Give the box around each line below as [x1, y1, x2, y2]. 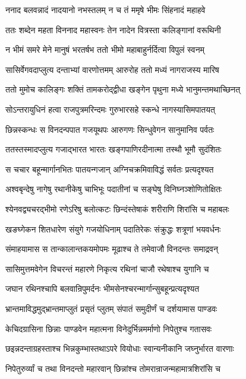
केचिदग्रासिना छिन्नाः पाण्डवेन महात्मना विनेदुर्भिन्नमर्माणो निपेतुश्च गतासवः [5, 322, 212, 335]
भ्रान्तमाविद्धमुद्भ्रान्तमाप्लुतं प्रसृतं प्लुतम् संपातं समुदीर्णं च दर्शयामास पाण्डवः [5, 302, 217, 314]
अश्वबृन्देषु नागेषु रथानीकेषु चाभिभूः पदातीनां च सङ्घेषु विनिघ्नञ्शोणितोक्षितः [5, 183, 222, 195]
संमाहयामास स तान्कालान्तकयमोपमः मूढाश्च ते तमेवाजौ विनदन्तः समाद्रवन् [5, 243, 218, 255]
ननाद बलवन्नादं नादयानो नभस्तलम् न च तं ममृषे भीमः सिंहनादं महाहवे [5, 4, 206, 15]
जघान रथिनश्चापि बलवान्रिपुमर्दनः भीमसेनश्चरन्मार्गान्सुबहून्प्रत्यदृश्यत [5, 282, 200, 295]
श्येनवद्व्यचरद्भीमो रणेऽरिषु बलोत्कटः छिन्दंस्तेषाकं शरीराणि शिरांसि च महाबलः [5, 202, 229, 215]
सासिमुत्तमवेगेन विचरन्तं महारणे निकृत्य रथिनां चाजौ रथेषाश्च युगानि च [5, 262, 209, 275]
